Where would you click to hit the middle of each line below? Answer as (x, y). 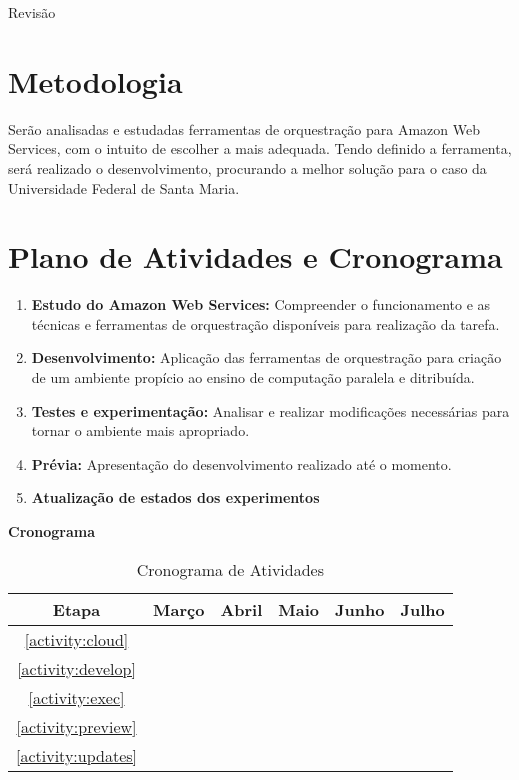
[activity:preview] (76, 726)
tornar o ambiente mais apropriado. (140, 430)
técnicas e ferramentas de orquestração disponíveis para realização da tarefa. (265, 323)
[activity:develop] (76, 668)
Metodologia (95, 80)
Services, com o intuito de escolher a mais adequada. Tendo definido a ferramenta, (260, 148)
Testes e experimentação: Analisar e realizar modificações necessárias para (270, 410)
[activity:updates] (77, 755)
